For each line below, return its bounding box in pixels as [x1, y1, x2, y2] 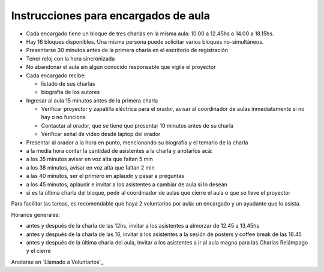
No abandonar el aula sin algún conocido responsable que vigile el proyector [26, 64, 216, 71]
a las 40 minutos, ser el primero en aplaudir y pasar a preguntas [26, 173, 184, 180]
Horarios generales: [11, 211, 60, 218]
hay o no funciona [41, 114, 86, 121]
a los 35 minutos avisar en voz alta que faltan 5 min [26, 156, 153, 163]
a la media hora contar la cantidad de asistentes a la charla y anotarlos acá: [26, 147, 213, 155]
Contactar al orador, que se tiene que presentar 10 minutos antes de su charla [41, 122, 234, 129]
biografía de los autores [41, 89, 100, 96]
